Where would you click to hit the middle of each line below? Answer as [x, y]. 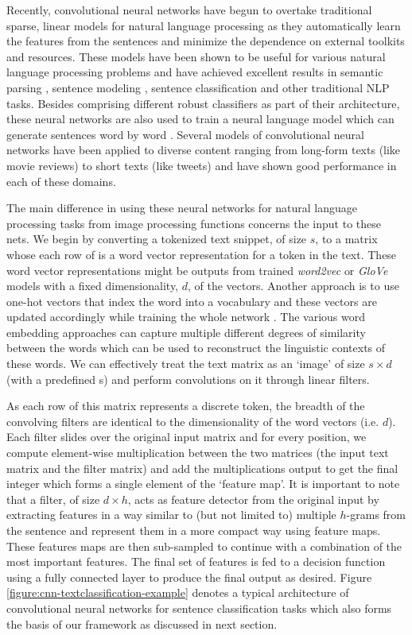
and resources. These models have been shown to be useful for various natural [196, 56]
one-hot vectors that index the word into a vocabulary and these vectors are [192, 301]
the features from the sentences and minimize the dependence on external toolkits [206, 41]
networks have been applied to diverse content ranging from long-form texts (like [204, 150]
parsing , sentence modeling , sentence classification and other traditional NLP [198, 87]
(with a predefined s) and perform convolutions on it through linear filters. [188, 379]
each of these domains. [61, 181]
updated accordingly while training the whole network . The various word [186, 317]
